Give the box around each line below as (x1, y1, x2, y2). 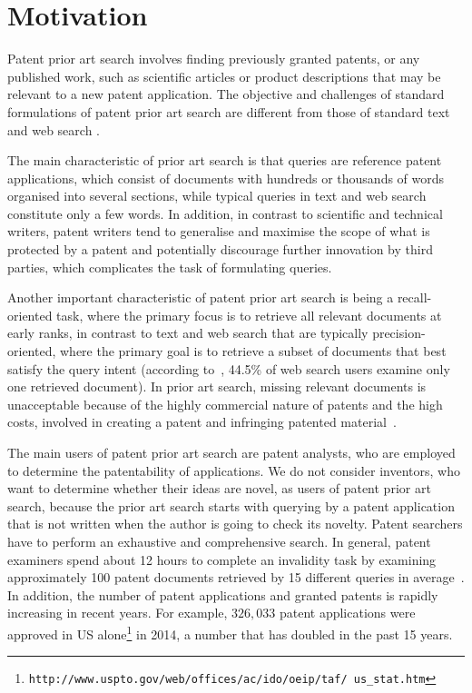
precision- (372, 323, 426, 342)
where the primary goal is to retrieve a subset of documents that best (59, 342, 447, 361)
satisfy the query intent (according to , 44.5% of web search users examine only (7, 359, 450, 378)
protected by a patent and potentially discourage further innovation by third (7, 240, 433, 259)
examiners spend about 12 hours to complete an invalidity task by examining (7, 549, 437, 569)
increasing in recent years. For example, (7, 603, 228, 622)
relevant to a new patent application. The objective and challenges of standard (7, 84, 445, 104)
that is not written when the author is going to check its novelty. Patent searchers (7, 514, 463, 533)
